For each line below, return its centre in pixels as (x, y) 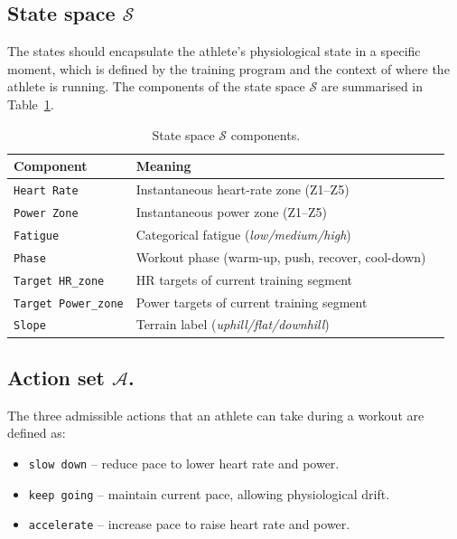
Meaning (163, 166)
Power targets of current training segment (252, 302)
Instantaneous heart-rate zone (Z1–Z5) (242, 189)
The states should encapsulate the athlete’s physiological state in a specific (214, 51)
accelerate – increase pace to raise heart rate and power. (189, 524)
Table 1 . (31, 104)
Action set (56, 377)
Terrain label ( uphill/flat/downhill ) (233, 324)
